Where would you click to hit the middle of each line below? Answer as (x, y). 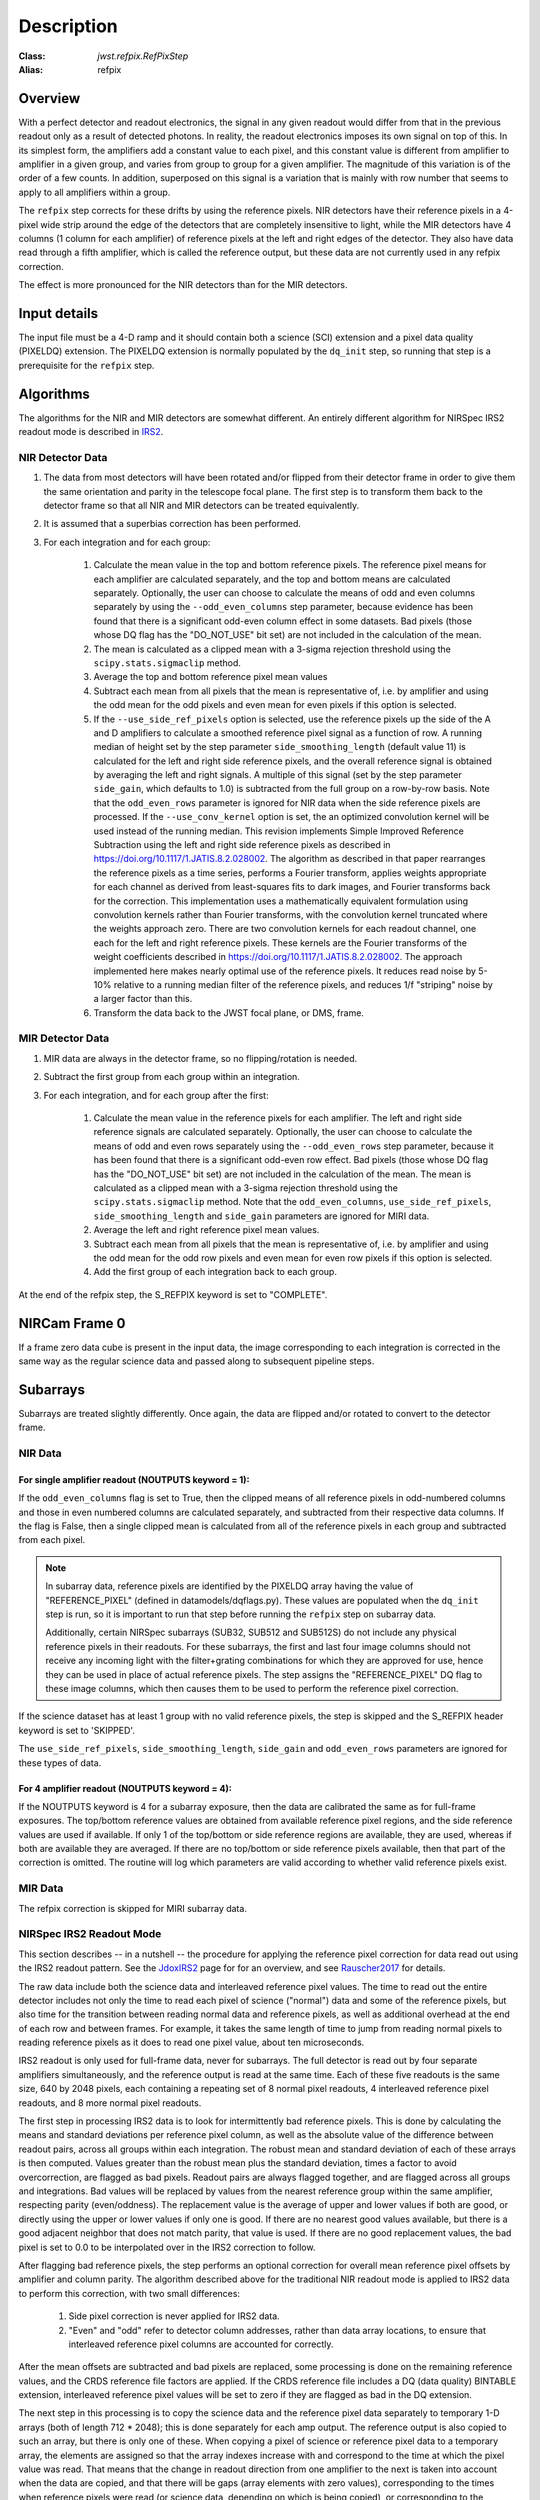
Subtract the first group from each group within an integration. (171, 1077)
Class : (32, 56)
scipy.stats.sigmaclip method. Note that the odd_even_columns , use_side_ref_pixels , (292, 1202)
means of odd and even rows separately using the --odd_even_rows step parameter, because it (293, 1146)
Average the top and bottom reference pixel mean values (210, 677)
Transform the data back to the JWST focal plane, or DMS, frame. (229, 1012)
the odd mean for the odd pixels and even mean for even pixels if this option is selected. (275, 705)
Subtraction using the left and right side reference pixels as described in (242, 845)
